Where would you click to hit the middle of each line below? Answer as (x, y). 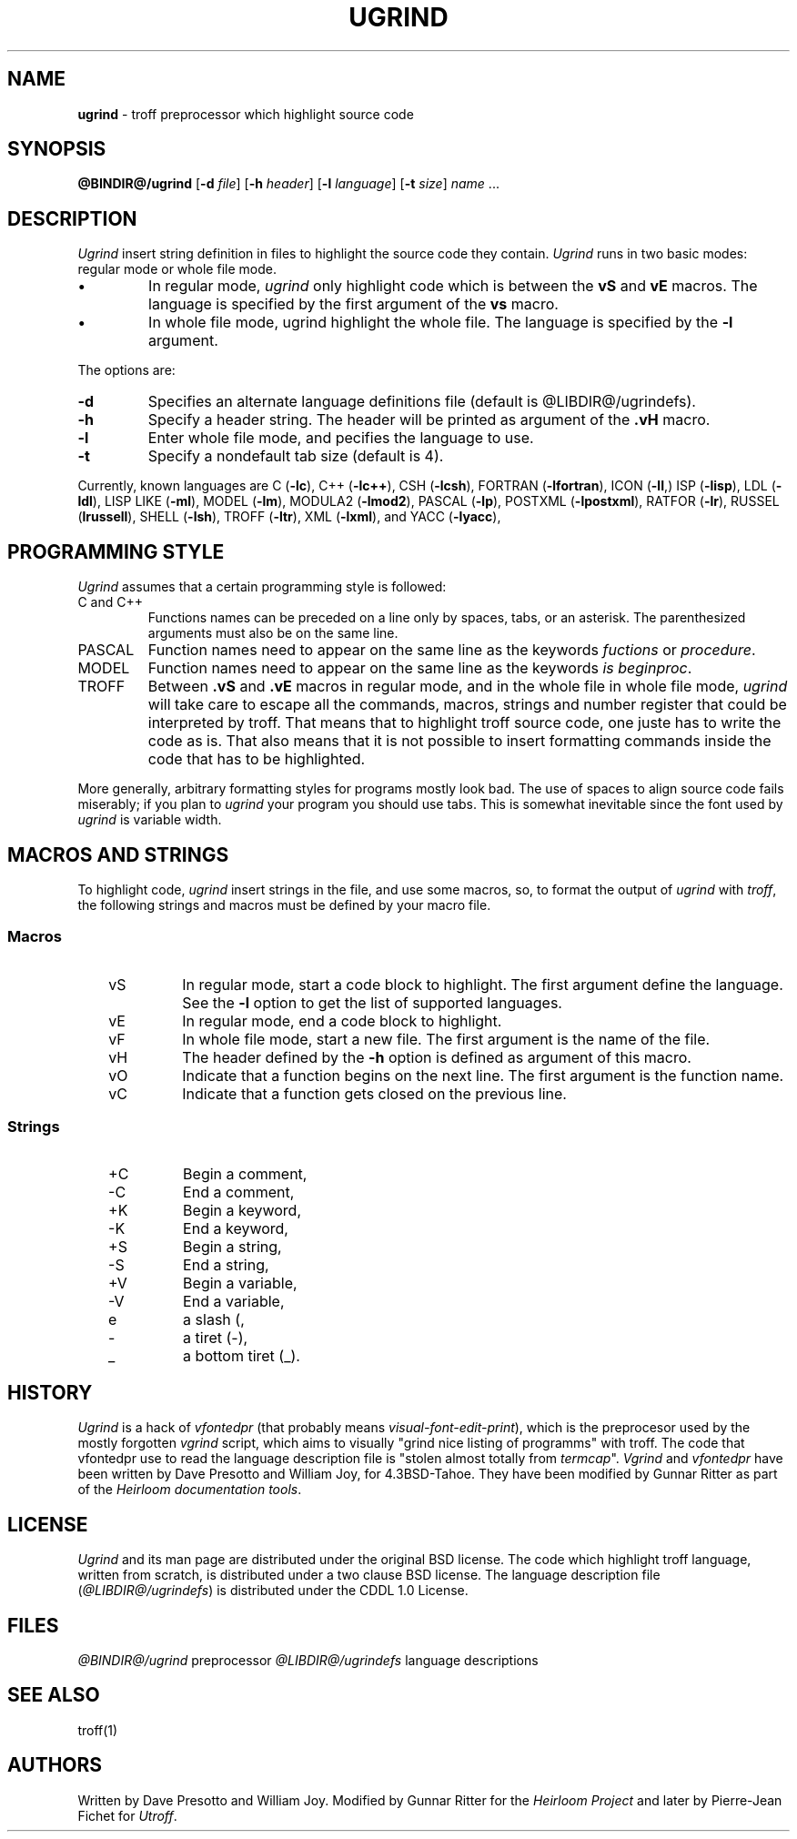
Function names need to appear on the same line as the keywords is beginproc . (420, 668)
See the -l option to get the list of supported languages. (372, 1002)
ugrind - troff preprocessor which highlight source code (246, 114)
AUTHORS (55, 1765)
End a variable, (234, 1302)
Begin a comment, (245, 1174)
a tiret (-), (216, 1338)
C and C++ (110, 602)
